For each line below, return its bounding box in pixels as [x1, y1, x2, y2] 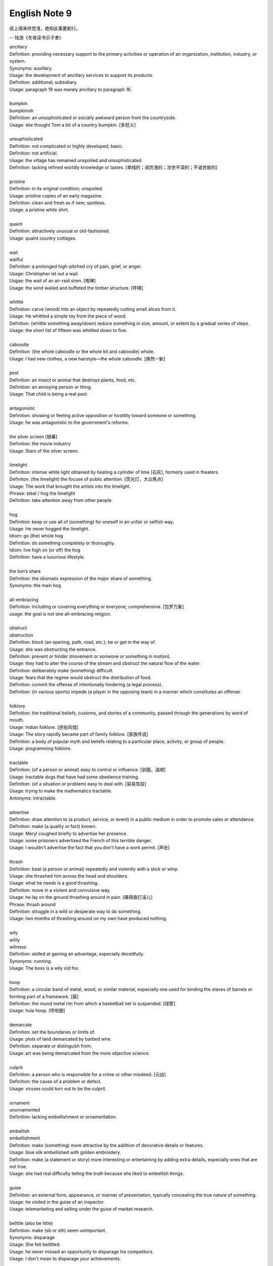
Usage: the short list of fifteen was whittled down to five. [9, 327, 127, 333]
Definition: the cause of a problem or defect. [9, 1079, 102, 1085]
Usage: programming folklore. [9, 745, 72, 751]
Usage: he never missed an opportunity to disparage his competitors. [9, 1248, 154, 1254]
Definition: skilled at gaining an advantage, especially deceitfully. [9, 951, 144, 957]
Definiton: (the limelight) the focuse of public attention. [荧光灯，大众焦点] [9, 476, 163, 482]
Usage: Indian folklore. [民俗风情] [9, 724, 78, 730]
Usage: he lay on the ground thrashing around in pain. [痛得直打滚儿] [9, 894, 153, 900]
